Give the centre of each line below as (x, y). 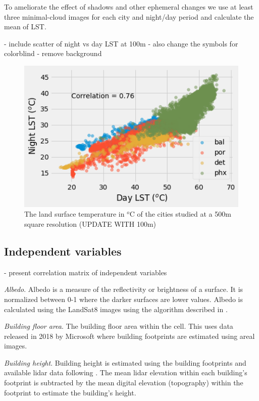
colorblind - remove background (53, 53)
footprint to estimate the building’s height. (70, 392)
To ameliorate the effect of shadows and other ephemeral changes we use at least (129, 7)
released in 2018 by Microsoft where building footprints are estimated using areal (129, 336)
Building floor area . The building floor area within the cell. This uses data (119, 326)
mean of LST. (25, 27)
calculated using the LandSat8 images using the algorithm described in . (116, 309)
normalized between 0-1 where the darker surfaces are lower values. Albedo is (124, 299)
